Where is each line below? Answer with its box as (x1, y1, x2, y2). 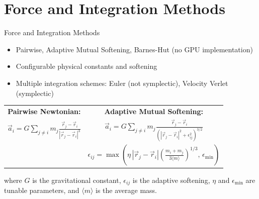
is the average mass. (96, 185, 157, 195)
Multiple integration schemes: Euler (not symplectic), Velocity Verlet (16, 77, 228, 88)
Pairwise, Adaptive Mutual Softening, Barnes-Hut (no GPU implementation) (16, 44, 253, 54)
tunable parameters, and (4, 185, 79, 195)
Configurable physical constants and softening (16, 61, 157, 71)
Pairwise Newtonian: (8, 106, 81, 116)
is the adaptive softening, (132, 174, 210, 185)
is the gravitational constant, (32, 174, 121, 185)
